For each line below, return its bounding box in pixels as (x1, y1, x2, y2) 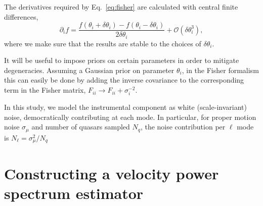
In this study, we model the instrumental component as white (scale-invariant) (4, 102, 247, 112)
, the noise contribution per (140, 121, 226, 132)
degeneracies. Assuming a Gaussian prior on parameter (4, 64, 174, 75)
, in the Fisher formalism (182, 64, 259, 75)
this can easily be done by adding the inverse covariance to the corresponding (4, 75, 244, 85)
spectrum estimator (4, 182, 144, 203)
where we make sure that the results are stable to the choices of (4, 38, 201, 48)
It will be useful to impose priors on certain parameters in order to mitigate (4, 55, 239, 65)
